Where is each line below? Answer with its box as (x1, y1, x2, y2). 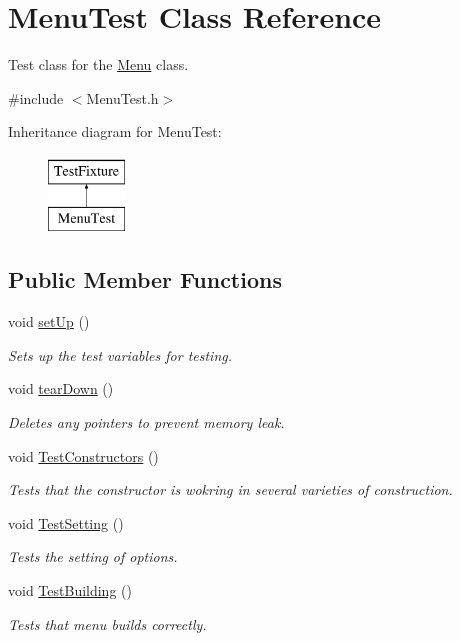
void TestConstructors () (8, 445, 159, 466)
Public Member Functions (8, 264, 282, 295)
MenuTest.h (86, 87, 159, 108)
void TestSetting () (8, 512, 124, 533)
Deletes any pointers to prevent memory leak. (8, 412, 285, 433)
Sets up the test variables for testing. (8, 344, 232, 365)
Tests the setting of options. (8, 546, 178, 567)
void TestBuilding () (8, 580, 132, 601)
